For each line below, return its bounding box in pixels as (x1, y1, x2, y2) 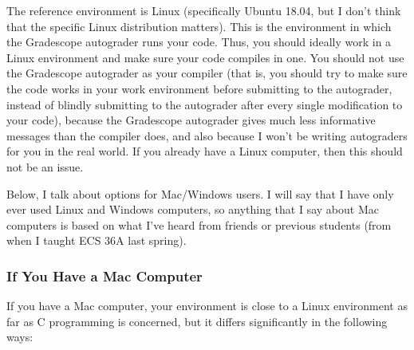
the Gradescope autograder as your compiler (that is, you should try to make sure (6, 65, 408, 81)
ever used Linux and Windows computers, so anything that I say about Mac (6, 201, 379, 218)
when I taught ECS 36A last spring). (6, 232, 187, 249)
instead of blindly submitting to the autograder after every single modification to (6, 96, 403, 112)
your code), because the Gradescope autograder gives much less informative (6, 112, 376, 128)
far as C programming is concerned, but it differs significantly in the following (6, 313, 388, 329)
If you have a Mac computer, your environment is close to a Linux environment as (6, 297, 408, 314)
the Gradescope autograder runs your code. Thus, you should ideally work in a (6, 33, 392, 50)
